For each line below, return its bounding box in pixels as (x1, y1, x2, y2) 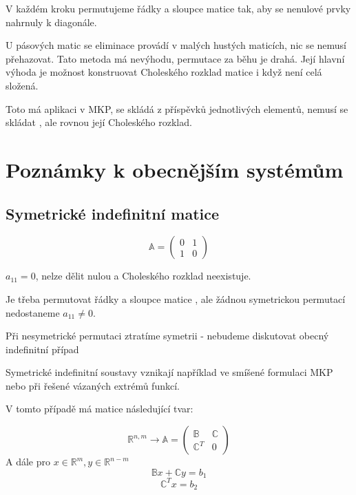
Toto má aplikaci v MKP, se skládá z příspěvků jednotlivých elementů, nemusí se (6, 101, 348, 116)
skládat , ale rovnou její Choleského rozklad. (6, 115, 192, 129)
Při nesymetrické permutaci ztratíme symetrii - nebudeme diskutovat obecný (6, 328, 329, 343)
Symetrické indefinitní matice (6, 202, 220, 224)
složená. (6, 78, 39, 92)
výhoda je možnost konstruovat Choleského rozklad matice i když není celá (6, 65, 322, 79)
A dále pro (6, 454, 50, 469)
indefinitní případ (6, 341, 79, 356)
